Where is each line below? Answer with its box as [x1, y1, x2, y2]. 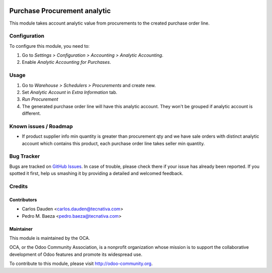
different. [22, 111, 41, 117]
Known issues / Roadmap [9, 123, 73, 130]
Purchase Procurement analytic [9, 7, 111, 15]
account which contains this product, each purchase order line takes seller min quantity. [22, 140, 205, 146]
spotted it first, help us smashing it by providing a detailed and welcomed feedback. [9, 170, 183, 176]
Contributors [9, 197, 37, 203]
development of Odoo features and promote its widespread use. [9, 251, 143, 257]
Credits [9, 183, 28, 190]
